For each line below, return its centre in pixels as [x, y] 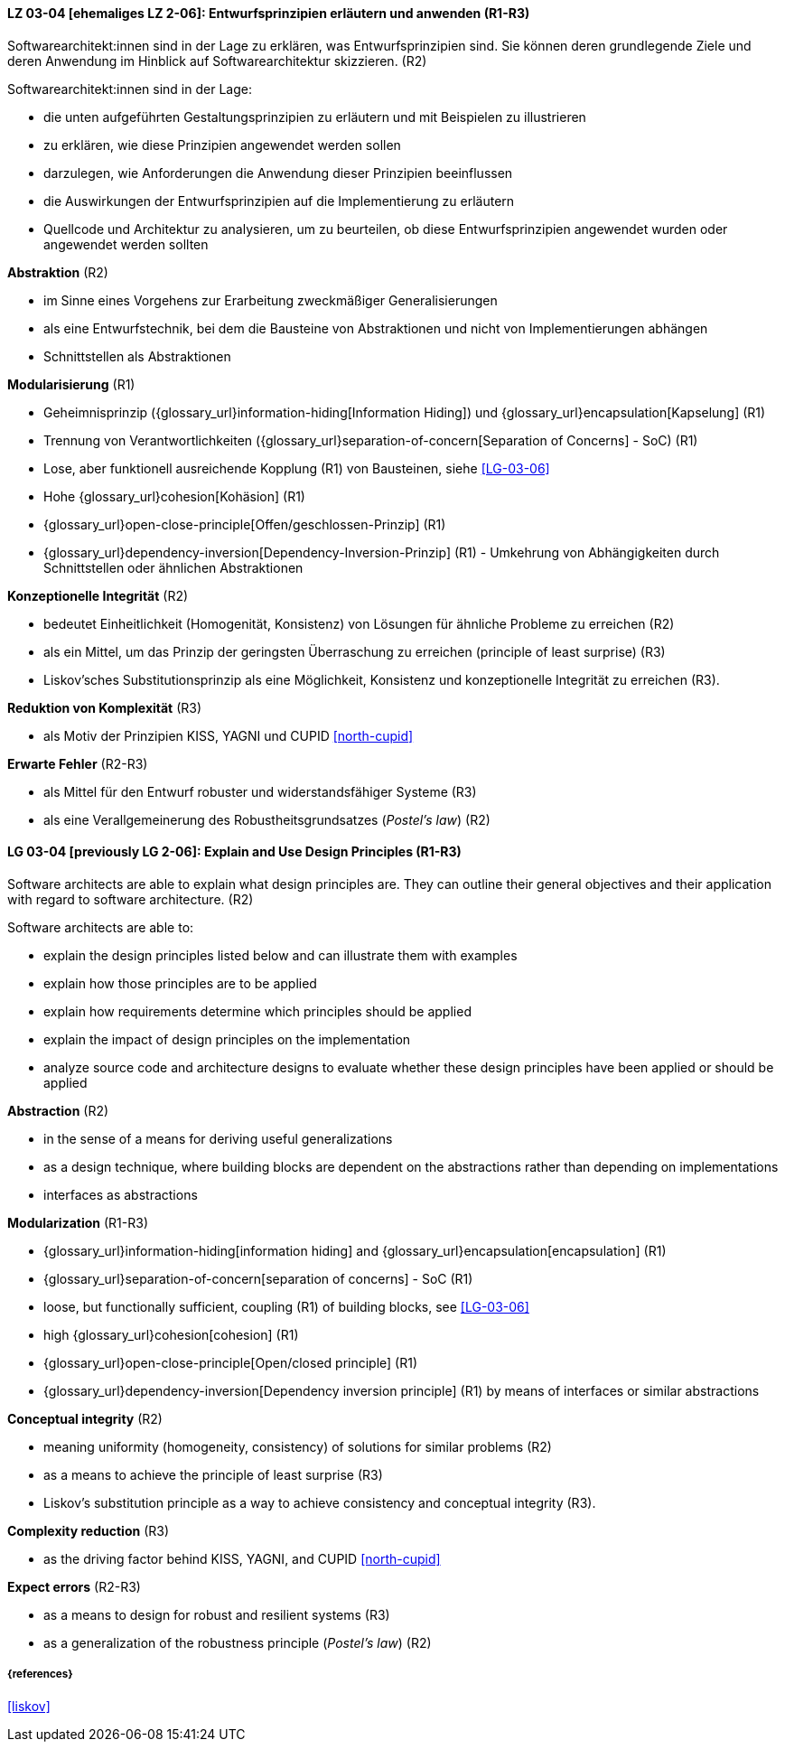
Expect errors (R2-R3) [74, 1586]
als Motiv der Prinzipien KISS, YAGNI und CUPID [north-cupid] [229, 735]
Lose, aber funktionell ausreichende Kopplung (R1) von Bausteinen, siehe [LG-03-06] [297, 468]
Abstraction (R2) [58, 1110]
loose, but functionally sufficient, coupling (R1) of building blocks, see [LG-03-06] [286, 1306]
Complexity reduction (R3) [89, 1530]
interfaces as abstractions [121, 1194]
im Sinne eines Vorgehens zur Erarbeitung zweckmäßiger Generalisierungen [271, 300]
